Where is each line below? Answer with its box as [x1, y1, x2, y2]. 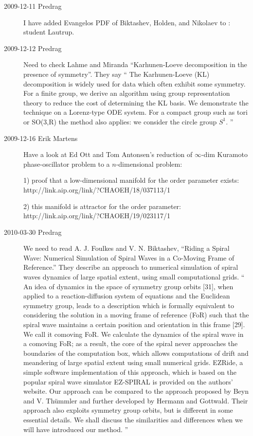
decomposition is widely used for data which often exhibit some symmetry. [23, 78, 246, 88]
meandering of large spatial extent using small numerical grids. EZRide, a [23, 357, 243, 367]
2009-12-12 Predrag [4, 43, 62, 53]
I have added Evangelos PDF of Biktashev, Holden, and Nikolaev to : [23, 17, 231, 27]
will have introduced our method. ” [23, 424, 128, 434]
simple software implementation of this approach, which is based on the [23, 367, 236, 377]
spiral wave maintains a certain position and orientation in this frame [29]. [23, 319, 245, 330]
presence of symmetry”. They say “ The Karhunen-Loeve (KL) [23, 69, 210, 79]
